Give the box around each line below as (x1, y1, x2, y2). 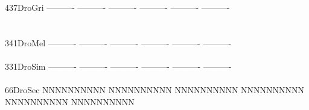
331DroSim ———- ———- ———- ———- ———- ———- (5, 60, 232, 72)
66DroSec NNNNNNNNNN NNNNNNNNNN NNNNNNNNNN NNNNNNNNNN (5, 84, 305, 96)
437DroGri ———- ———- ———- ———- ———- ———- (5, 1, 230, 13)
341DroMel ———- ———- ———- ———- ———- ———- (5, 36, 232, 49)
